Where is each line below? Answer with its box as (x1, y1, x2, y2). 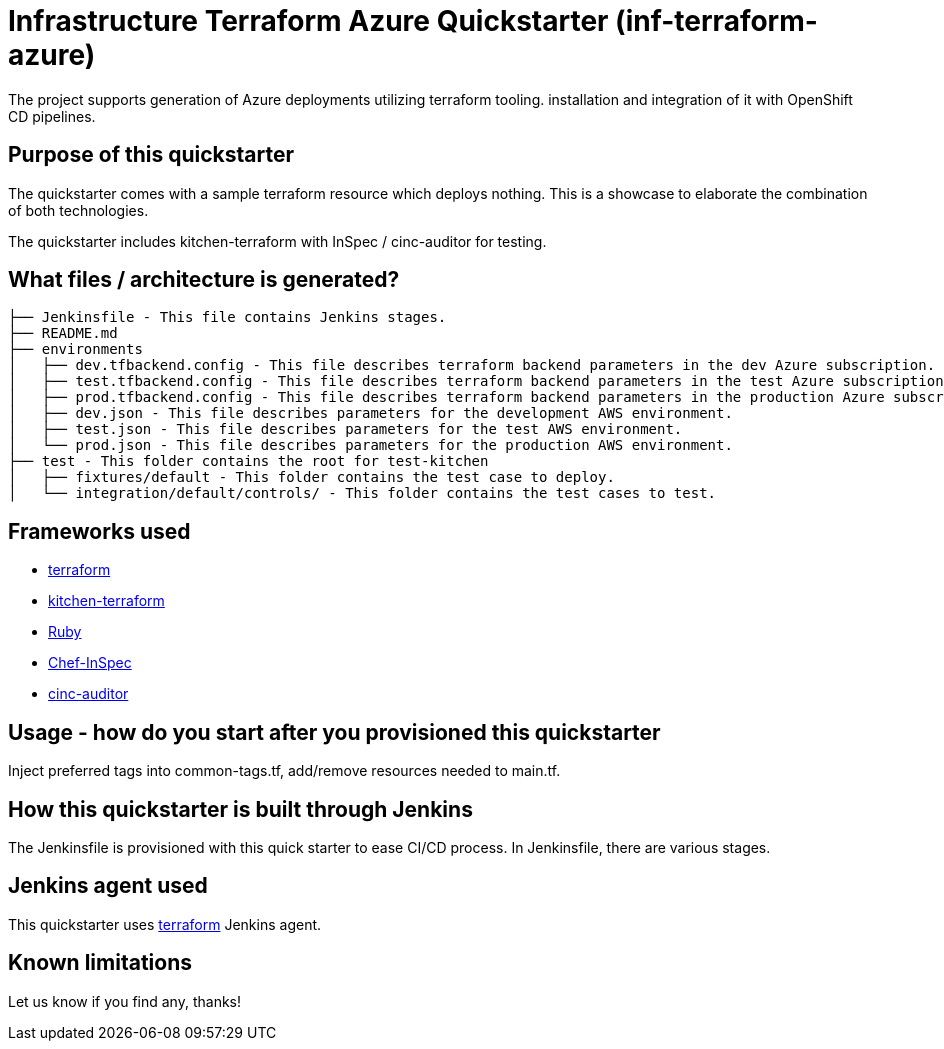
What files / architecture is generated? (8, 267, 400, 293)
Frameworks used (8, 518, 191, 544)
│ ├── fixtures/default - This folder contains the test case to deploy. (8, 469, 615, 486)
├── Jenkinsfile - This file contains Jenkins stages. (8, 309, 447, 326)
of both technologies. (8, 201, 149, 219)
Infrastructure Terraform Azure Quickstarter (8, 4, 609, 38)
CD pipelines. (8, 107, 96, 125)
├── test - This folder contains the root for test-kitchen (8, 453, 489, 470)
